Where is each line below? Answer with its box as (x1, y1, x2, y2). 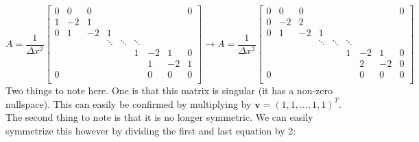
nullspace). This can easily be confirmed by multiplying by (5, 96, 252, 111)
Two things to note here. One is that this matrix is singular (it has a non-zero (5, 83, 333, 98)
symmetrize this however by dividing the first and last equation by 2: (5, 124, 296, 138)
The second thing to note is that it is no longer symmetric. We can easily (5, 110, 313, 124)
